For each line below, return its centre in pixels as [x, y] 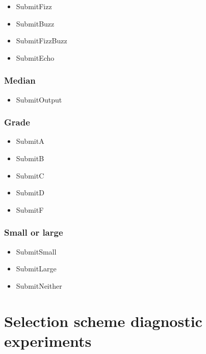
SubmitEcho [35, 57]
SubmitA [30, 141]
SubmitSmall [36, 251]
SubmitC [30, 175]
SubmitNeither [39, 285]
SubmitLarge [36, 269]
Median [20, 80]
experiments [48, 340]
